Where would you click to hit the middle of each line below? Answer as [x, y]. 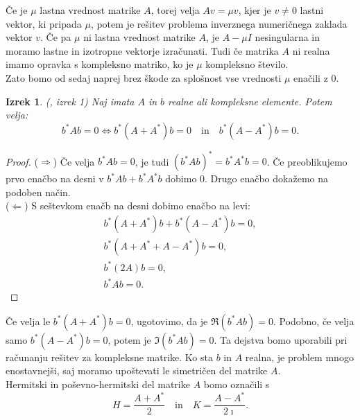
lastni [312, 10]
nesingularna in [288, 37]
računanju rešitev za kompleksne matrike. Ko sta [109, 357]
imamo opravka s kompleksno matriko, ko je [100, 64]
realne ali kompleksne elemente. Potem [250, 101]
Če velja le [28, 321]
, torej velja [175, 10]
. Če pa [56, 37]
